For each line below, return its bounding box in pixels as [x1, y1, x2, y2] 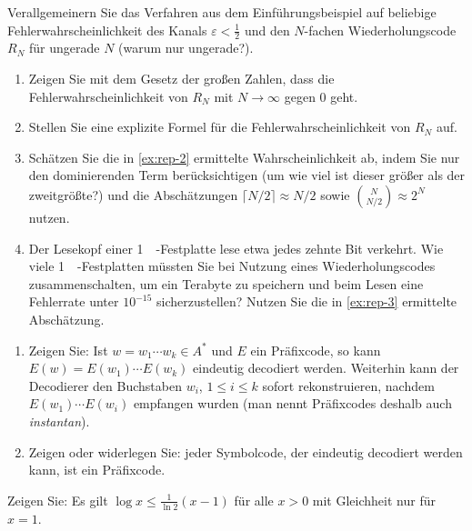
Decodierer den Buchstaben [28, 376, 182, 395]
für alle [234, 490, 274, 509]
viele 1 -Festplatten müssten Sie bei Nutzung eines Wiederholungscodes [28, 256, 436, 276]
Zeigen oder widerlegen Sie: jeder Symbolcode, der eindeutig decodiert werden [28, 442, 463, 461]
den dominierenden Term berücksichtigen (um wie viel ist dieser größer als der [28, 165, 466, 185]
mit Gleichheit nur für [312, 490, 436, 509]
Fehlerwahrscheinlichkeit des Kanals [7, 20, 207, 39]
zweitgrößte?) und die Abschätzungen [28, 185, 238, 204]
